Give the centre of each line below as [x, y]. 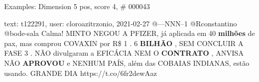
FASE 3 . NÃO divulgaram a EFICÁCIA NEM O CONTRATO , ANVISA [124, 53]
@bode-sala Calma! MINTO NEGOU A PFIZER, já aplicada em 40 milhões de [129, 33]
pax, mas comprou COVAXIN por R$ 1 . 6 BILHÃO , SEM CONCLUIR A [124, 43]
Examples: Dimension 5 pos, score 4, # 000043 [77, 6]
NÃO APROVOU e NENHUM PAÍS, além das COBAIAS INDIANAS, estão [127, 63]
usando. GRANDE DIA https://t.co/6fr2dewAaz [81, 73]
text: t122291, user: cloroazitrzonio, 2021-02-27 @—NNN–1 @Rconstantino [121, 23]
